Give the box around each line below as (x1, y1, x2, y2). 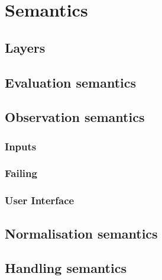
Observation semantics (5, 108, 145, 126)
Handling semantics (5, 259, 127, 277)
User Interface (5, 193, 74, 208)
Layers (5, 38, 46, 56)
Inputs (5, 139, 37, 153)
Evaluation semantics (5, 73, 137, 91)
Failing (5, 166, 37, 181)
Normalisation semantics (5, 224, 158, 242)
